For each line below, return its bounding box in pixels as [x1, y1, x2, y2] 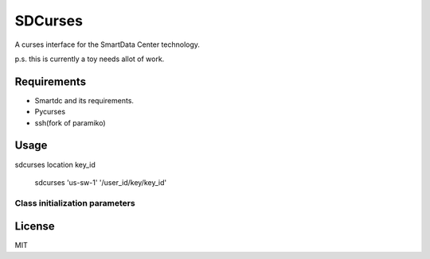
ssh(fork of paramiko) [34, 118, 107, 127]
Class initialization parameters [14, 197, 135, 208]
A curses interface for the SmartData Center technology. [14, 40, 201, 49]
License [14, 219, 55, 234]
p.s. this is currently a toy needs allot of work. [14, 54, 165, 64]
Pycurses [34, 107, 66, 117]
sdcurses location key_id [14, 160, 96, 169]
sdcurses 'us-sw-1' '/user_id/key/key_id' [34, 177, 167, 187]
